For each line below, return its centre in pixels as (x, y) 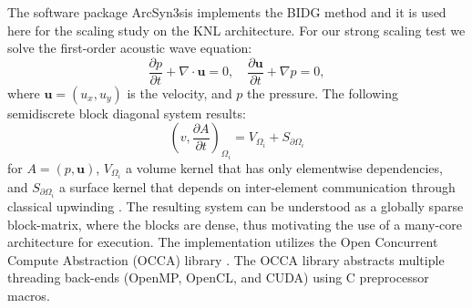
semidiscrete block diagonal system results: (127, 113)
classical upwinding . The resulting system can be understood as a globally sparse (236, 206)
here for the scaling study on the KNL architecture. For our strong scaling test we (236, 30)
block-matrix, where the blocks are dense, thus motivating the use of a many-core (235, 224)
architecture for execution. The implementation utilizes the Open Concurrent (223, 242)
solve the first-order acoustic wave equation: (130, 48)
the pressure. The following (323, 92)
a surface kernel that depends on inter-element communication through (257, 186)
